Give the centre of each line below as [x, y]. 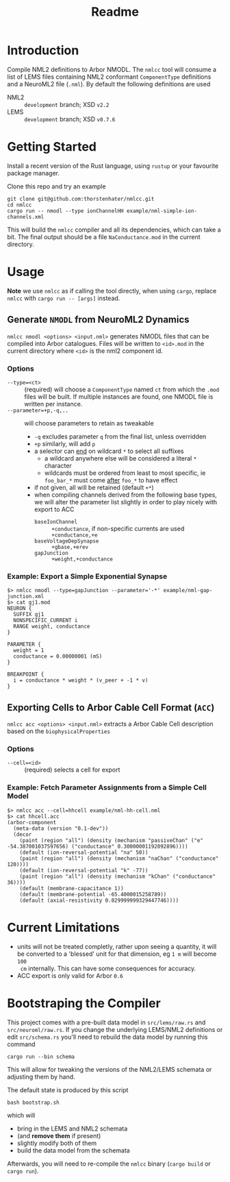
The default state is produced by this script [68, 1089]
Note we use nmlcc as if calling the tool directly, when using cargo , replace [112, 291]
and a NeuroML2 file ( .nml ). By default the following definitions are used [109, 84]
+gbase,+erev [70, 547]
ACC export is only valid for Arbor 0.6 [70, 975]
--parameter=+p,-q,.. [38, 410]
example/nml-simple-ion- [162, 211]
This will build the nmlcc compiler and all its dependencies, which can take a [114, 230]
